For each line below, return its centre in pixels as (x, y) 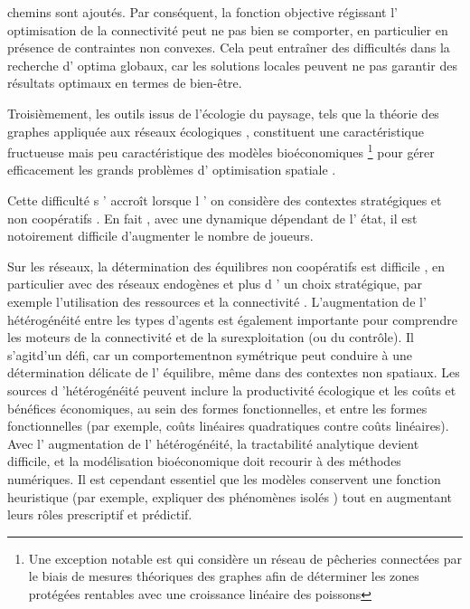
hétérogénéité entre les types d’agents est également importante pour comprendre (232, 319)
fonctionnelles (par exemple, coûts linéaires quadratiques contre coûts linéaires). (228, 426)
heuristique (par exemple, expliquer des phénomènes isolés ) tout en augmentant (230, 496)
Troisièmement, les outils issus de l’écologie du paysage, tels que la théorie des (223, 113)
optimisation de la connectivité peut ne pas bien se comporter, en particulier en (228, 29)
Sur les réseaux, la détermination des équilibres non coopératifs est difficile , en (226, 266)
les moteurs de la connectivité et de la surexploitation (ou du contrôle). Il (211, 337)
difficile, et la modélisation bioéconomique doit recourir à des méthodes (204, 461)
